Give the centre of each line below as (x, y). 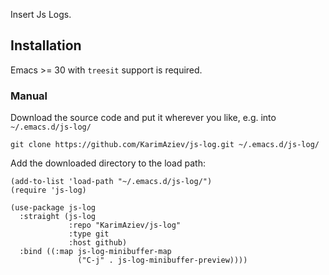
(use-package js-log (53, 208)
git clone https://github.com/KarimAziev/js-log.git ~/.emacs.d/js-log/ (165, 145)
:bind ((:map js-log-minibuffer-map (95, 252)
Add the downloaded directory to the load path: (108, 163)
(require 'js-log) (48, 190)
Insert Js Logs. (41, 14)
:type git (89, 234)
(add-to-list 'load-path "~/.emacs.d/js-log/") (111, 182)
